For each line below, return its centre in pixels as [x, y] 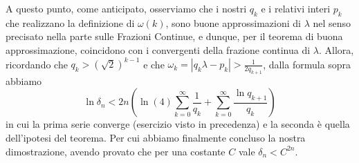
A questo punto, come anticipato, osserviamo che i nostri [126, 8]
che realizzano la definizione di [70, 22]
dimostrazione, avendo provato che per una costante [116, 151]
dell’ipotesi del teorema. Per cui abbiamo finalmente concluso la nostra [156, 138]
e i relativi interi [296, 8]
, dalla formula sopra [307, 64]
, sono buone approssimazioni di [233, 22]
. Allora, [336, 49]
